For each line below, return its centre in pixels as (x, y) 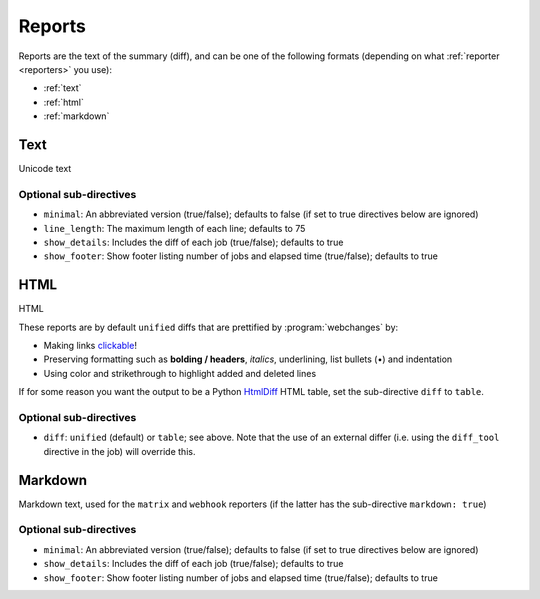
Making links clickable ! (90, 346)
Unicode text (45, 169)
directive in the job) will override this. (119, 451)
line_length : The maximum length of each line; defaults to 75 (174, 228)
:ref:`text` (62, 88)
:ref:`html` (63, 102)
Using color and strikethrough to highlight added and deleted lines (180, 373)
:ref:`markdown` (76, 116)
